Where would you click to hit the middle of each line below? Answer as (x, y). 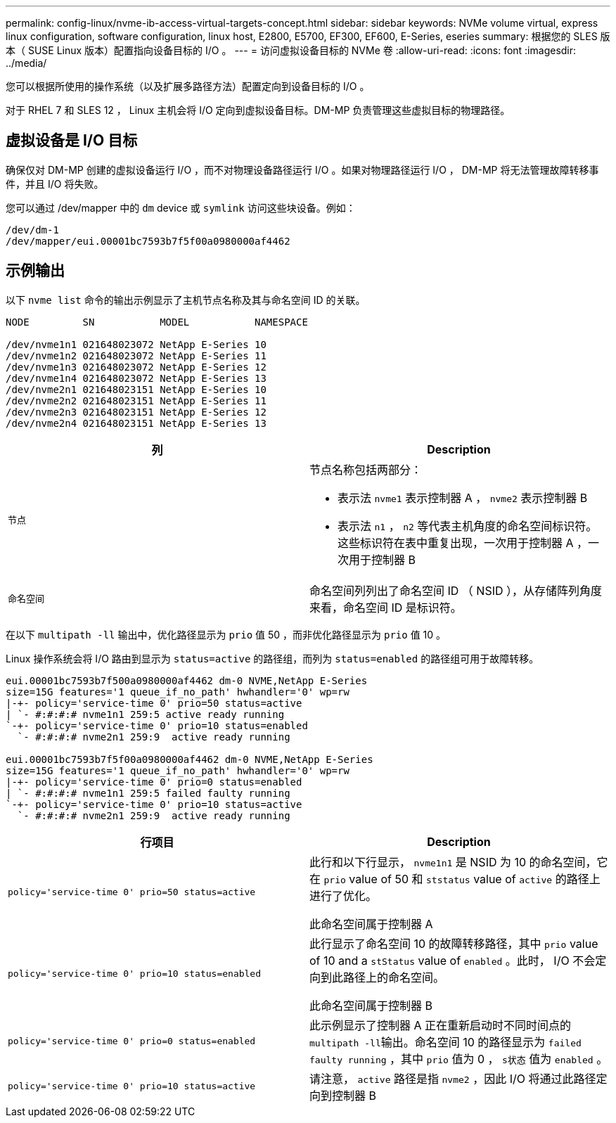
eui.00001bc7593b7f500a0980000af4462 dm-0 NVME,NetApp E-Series (187, 680)
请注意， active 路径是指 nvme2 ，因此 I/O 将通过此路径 (453, 1078)
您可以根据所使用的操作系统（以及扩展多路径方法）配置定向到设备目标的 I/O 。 (188, 86)
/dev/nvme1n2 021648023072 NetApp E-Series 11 (136, 355)
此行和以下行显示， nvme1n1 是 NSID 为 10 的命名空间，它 (459, 862)
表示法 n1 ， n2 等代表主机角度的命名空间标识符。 (468, 526)
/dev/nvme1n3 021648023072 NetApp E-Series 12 (136, 367)
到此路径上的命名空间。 (383, 977)
